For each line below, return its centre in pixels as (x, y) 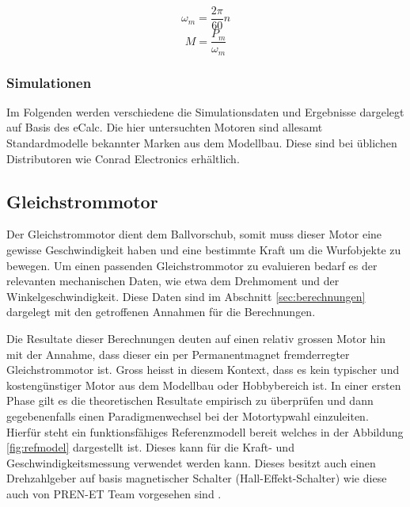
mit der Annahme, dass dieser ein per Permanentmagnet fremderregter (178, 354)
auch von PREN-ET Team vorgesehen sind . (114, 493)
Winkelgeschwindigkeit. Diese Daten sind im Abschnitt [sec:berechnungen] (186, 296)
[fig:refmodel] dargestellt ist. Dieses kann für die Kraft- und (150, 447)
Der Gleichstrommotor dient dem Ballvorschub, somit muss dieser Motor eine (194, 234)
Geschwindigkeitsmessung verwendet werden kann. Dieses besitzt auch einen (191, 462)
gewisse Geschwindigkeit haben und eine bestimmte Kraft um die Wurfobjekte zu (204, 249)
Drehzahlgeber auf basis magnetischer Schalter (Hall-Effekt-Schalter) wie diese (197, 478)
